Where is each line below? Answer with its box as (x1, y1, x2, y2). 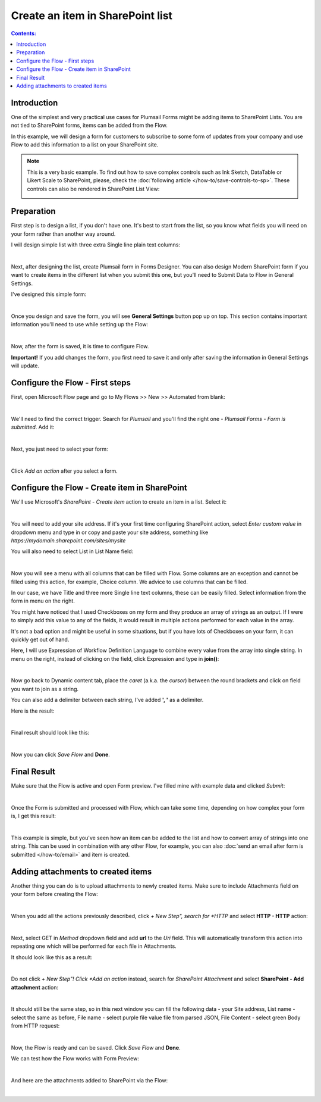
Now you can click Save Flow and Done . (11, 751, 110, 758)
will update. (11, 362, 40, 369)
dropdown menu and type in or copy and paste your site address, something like (11, 529, 209, 536)
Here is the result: (11, 707, 55, 714)
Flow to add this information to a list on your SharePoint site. (11, 141, 159, 148)
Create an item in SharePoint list (11, 9, 172, 22)
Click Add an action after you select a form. (11, 467, 118, 474)
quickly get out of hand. (11, 636, 70, 643)
